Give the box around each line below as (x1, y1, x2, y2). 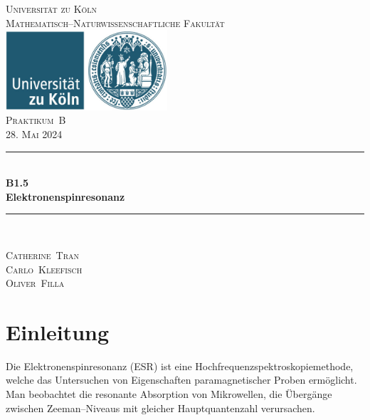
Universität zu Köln (6, 1, 97, 16)
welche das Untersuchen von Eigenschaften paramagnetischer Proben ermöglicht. (6, 372, 357, 387)
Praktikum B (6, 112, 66, 127)
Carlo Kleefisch (6, 261, 83, 276)
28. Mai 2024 (6, 126, 63, 141)
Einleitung (6, 317, 110, 346)
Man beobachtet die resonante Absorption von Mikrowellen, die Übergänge (6, 387, 332, 401)
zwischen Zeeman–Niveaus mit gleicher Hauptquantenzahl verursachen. (6, 400, 315, 415)
